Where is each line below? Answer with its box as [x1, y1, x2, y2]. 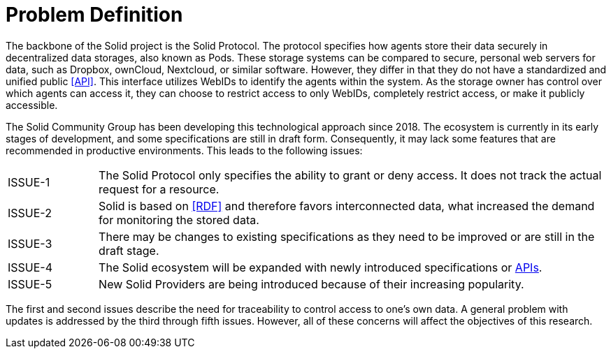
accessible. [6, 98, 58, 111]
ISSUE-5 [8, 276, 52, 291]
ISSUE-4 [8, 260, 53, 274]
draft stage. [99, 243, 159, 258]
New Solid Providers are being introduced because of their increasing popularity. [99, 276, 524, 291]
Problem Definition [6, 3, 183, 27]
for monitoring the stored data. [99, 212, 259, 227]
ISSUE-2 [8, 205, 52, 220]
